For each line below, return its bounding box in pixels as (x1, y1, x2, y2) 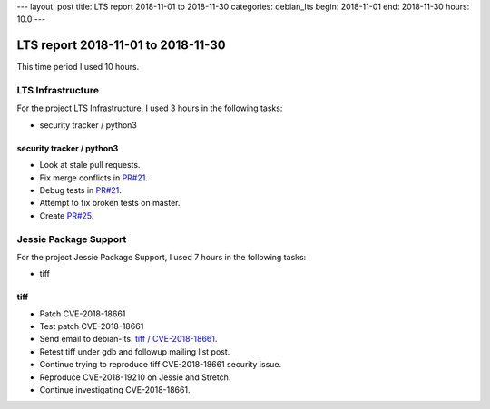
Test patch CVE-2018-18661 (39, 321, 144, 332)
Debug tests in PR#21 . (39, 185, 122, 195)
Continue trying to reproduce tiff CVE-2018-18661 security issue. (39, 359, 282, 370)
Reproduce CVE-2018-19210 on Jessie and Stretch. (39, 372, 231, 383)
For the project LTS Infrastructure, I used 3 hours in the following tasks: (16, 102, 283, 113)
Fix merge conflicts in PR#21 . (39, 172, 149, 183)
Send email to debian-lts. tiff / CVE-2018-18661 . (39, 334, 218, 345)
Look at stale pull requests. (39, 160, 141, 170)
